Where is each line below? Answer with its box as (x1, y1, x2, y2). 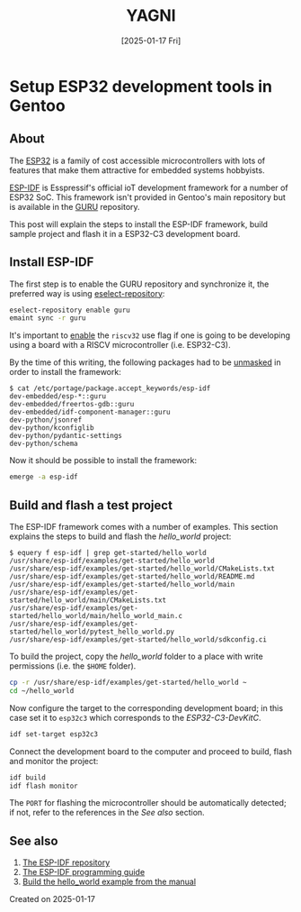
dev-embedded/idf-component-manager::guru (9, 407, 171, 417)
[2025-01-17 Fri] (120, 35, 181, 46)
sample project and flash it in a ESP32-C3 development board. (9, 228, 241, 239)
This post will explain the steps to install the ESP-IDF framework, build (9, 218, 268, 230)
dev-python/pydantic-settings (9, 432, 123, 441)
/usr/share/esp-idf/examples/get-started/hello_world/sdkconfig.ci (9, 635, 268, 644)
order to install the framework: (9, 367, 121, 378)
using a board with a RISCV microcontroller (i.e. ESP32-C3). (9, 340, 231, 351)
